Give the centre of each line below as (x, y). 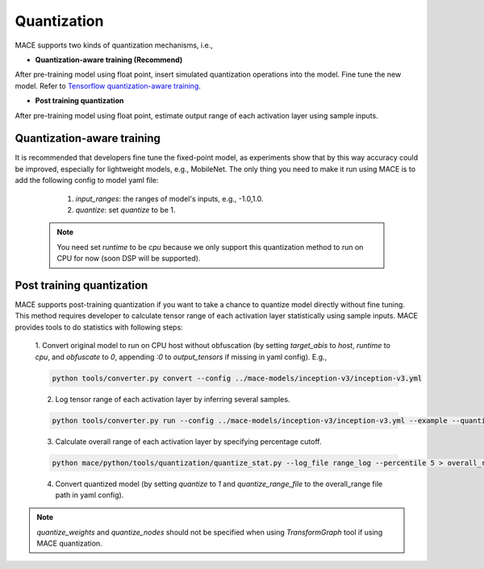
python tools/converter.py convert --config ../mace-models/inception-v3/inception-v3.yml (237, 378)
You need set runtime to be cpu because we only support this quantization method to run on (210, 247)
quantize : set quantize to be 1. (125, 210)
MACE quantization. (69, 543)
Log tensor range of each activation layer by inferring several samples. (173, 399)
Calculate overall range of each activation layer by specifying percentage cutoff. (188, 441)
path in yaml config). (90, 495)
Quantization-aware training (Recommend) (109, 60)
